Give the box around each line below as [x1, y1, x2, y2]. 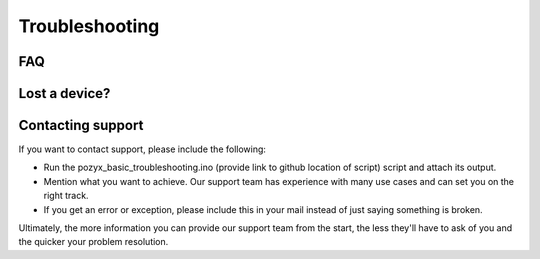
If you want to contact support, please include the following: [18, 143, 267, 155]
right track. [43, 190, 89, 202]
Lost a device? [18, 85, 111, 102]
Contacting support [18, 117, 144, 134]
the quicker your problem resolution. [18, 236, 169, 248]
